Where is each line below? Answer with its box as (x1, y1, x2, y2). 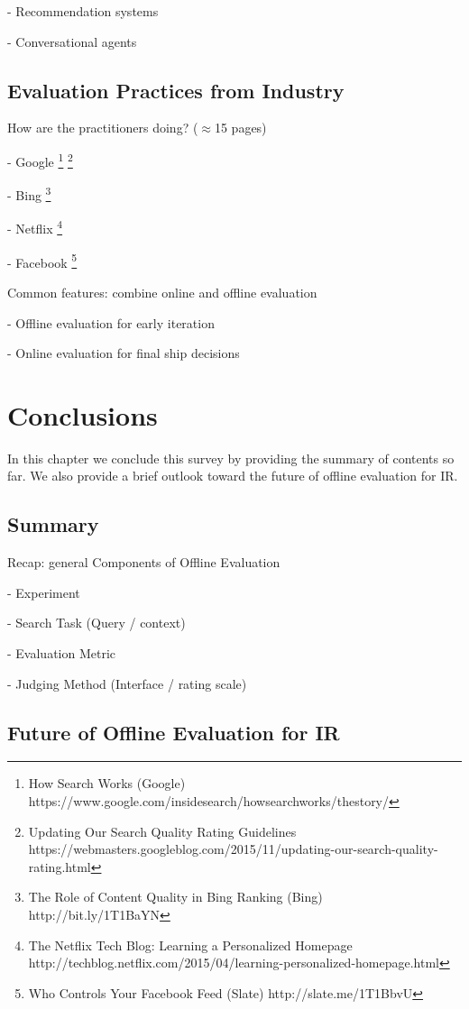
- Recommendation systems (7, 2, 159, 20)
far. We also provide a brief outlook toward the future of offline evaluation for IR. (7, 466, 458, 485)
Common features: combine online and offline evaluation (7, 282, 317, 301)
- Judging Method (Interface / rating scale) (7, 674, 247, 693)
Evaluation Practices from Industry (7, 76, 345, 104)
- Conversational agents (7, 32, 137, 50)
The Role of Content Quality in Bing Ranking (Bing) (28, 887, 323, 906)
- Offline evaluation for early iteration (7, 313, 215, 332)
